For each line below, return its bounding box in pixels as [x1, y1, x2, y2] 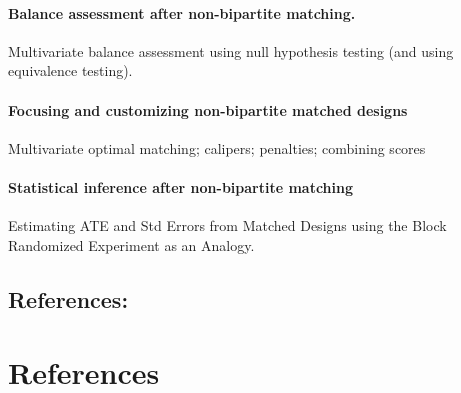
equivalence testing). [8, 60, 133, 81]
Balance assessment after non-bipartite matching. [8, 2, 356, 23]
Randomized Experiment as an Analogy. [8, 234, 255, 255]
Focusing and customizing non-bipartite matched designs [8, 99, 408, 120]
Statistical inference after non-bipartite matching [8, 176, 354, 197]
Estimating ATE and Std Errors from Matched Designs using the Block [8, 215, 447, 236]
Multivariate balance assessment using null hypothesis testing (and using [8, 40, 454, 61]
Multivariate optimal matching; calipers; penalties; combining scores [8, 137, 426, 158]
